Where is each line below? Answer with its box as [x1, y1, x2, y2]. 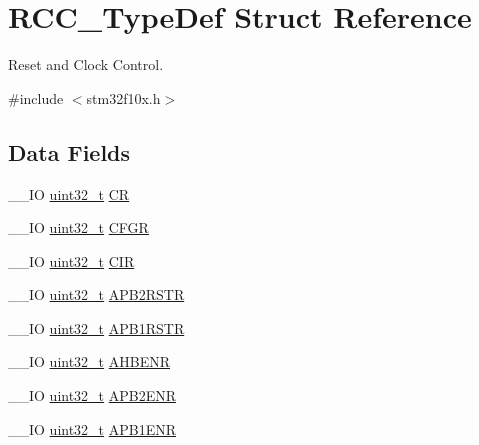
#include [8, 87, 64, 108]
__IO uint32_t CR [8, 183, 130, 204]
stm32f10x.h [86, 87, 161, 108]
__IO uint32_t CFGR [8, 217, 149, 238]
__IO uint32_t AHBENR [8, 351, 170, 372]
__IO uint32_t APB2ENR [8, 385, 177, 406]
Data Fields [8, 136, 131, 167]
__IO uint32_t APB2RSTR [8, 284, 185, 305]
